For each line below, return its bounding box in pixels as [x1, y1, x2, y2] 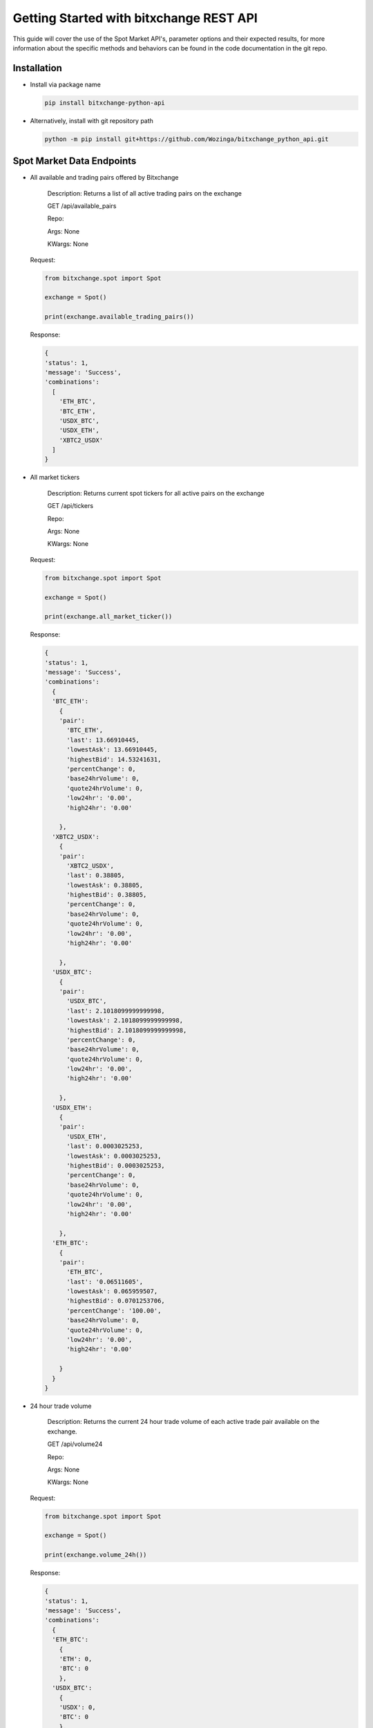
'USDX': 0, [59, 1703, 96, 1711]
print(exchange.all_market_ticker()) [44, 612, 173, 621]
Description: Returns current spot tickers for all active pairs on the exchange [47, 489, 265, 497]
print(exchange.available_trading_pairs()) [44, 313, 195, 321]
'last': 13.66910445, [66, 736, 140, 744]
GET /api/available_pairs [47, 202, 117, 210]
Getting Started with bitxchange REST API [12, 10, 258, 26]
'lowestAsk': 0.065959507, [66, 1288, 158, 1295]
